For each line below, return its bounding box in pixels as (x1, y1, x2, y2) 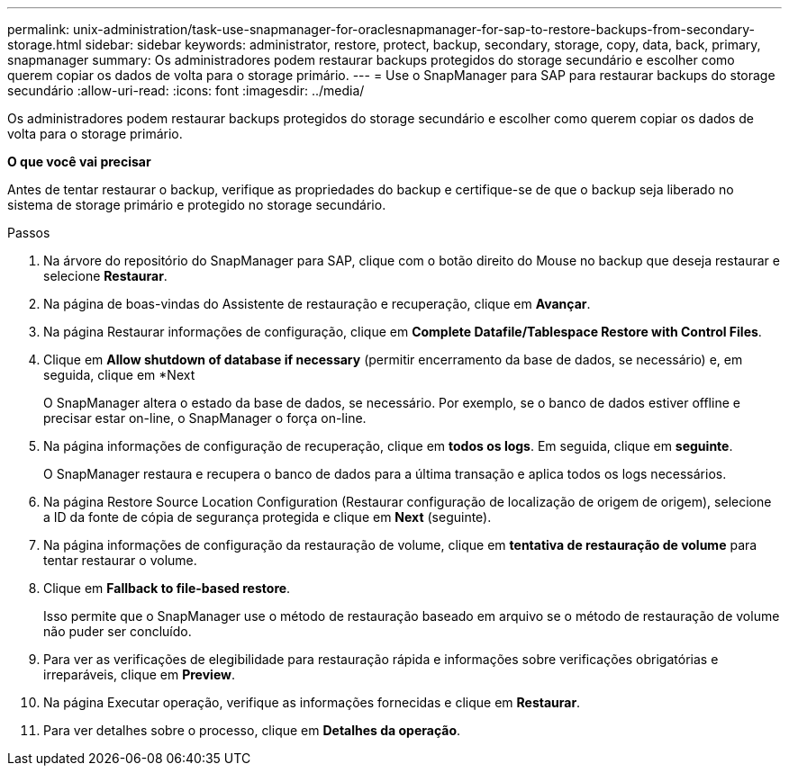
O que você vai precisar (7, 154, 151, 169)
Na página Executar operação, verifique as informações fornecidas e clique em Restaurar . (43, 695, 581, 710)
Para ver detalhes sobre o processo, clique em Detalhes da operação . (43, 723, 461, 738)
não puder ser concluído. (43, 624, 192, 639)
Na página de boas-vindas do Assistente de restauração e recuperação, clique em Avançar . (43, 296, 591, 311)
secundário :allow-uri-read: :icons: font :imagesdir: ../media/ (7, 83, 365, 98)
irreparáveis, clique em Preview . (43, 667, 235, 682)
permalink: (7, 22, 70, 37)
